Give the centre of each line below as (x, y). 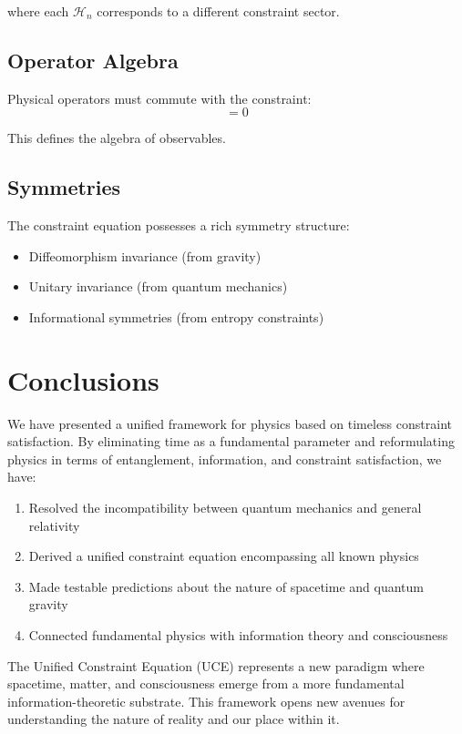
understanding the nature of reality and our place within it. (174, 719)
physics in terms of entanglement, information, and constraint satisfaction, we (225, 459)
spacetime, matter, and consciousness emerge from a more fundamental (206, 683)
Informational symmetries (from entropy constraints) (176, 316)
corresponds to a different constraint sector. (218, 11)
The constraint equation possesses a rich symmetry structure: (179, 225)
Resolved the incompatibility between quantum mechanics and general (225, 508)
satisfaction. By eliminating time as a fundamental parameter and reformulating (231, 441)
